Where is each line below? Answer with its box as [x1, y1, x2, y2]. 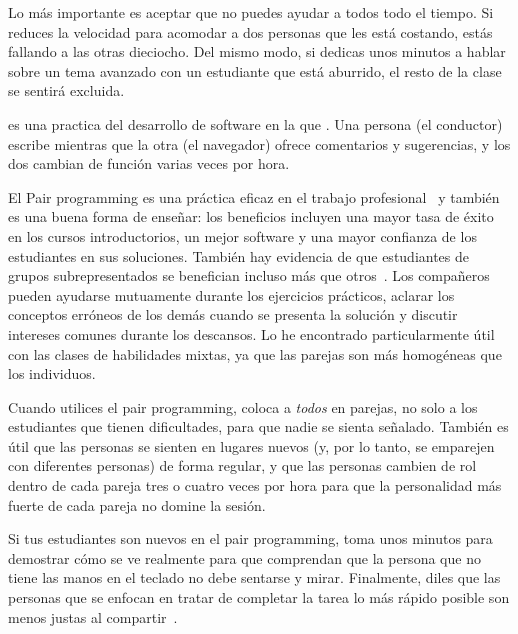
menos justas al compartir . [8, 606, 178, 627]
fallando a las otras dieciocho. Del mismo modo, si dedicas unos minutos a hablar [8, 41, 506, 62]
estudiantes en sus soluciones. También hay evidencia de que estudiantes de [8, 245, 470, 266]
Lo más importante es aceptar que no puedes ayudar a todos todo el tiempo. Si [8, 2, 494, 22]
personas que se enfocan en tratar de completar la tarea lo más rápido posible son [8, 587, 510, 608]
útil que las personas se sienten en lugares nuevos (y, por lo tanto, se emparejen [8, 435, 495, 456]
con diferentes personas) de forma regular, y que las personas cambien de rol [8, 455, 477, 476]
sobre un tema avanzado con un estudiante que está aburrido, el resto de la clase [8, 60, 502, 81]
